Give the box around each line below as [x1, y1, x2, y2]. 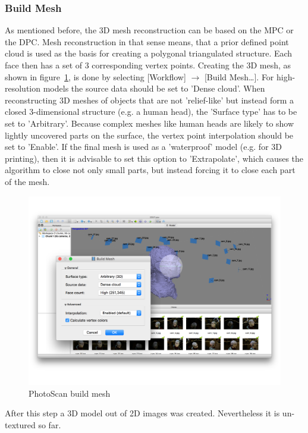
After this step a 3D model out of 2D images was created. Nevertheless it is [5, 407, 280, 419]
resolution [5, 82, 41, 95]
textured [5, 418, 36, 431]
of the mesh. [5, 175, 50, 187]
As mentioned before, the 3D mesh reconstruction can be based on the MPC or [5, 24, 294, 36]
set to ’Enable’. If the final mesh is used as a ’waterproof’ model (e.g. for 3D [5, 140, 282, 153]
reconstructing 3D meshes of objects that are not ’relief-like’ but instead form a [5, 93, 294, 106]
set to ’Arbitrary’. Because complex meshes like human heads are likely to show [5, 117, 294, 129]
